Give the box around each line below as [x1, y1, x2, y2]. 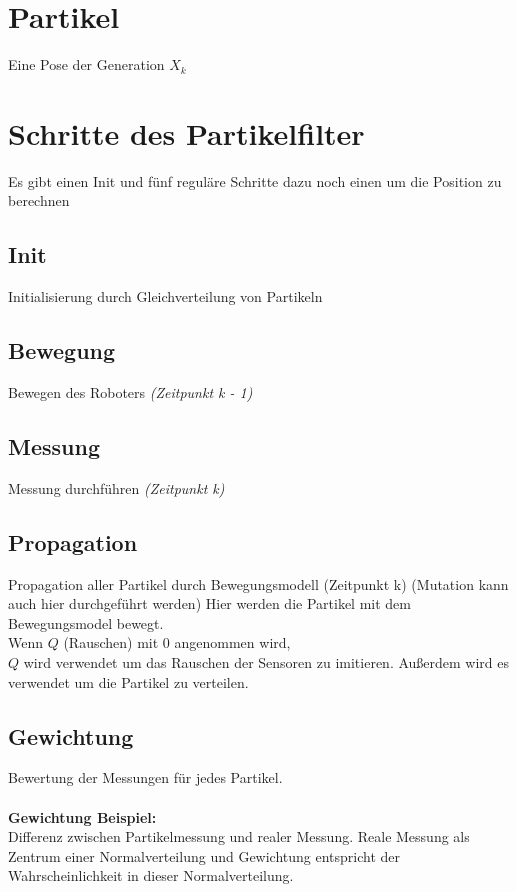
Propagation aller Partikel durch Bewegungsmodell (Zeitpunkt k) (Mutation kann [8, 573, 509, 594]
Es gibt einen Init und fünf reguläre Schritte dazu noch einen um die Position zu [8, 170, 502, 191]
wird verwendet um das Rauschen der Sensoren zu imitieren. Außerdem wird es [23, 652, 510, 672]
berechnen [8, 190, 70, 211]
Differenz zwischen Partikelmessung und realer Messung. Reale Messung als [8, 826, 470, 847]
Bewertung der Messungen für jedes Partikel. [8, 767, 283, 788]
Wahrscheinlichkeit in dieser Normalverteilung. [8, 865, 294, 886]
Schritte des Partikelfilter [8, 112, 365, 153]
